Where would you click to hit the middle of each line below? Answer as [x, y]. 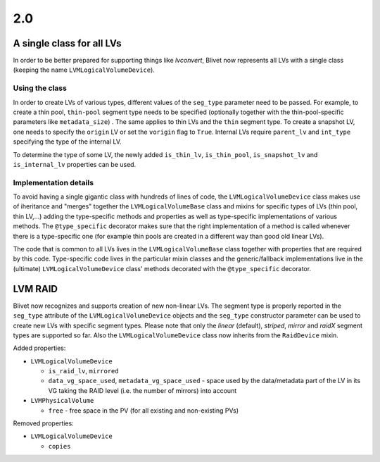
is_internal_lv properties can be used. [75, 164]
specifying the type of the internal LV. [68, 142]
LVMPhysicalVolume [62, 401]
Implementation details [53, 182]
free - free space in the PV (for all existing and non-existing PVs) [144, 410]
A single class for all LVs [67, 43]
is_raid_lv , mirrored [83, 371]
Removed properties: [43, 423]
